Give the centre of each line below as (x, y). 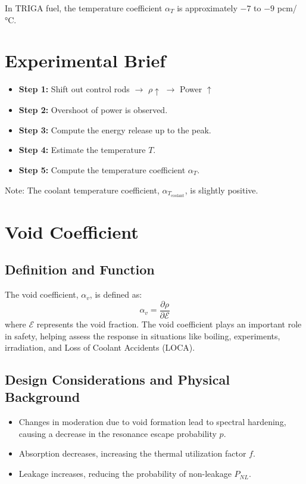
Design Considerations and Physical (117, 380)
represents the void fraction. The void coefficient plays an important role (169, 324)
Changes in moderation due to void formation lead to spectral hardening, (152, 422)
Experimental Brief (85, 60)
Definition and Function (80, 269)
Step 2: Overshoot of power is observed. (93, 110)
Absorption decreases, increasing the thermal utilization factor (132, 453)
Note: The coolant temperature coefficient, (82, 190)
